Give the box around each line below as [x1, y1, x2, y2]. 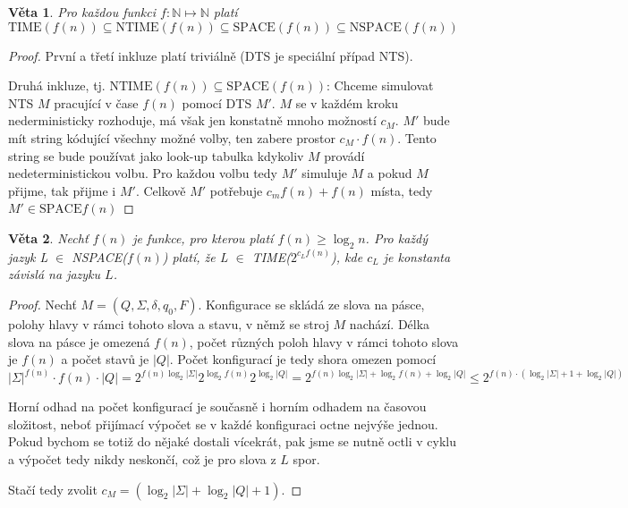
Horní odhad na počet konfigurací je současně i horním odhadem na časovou [8, 397, 427, 416]
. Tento [397, 128, 437, 147]
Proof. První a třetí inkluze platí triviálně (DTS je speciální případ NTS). [8, 46, 413, 64]
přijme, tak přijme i [8, 181, 116, 199]
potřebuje [209, 181, 263, 199]
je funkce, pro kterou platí [132, 228, 274, 247]
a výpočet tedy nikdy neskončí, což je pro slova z [8, 449, 276, 468]
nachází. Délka [349, 314, 430, 333]
